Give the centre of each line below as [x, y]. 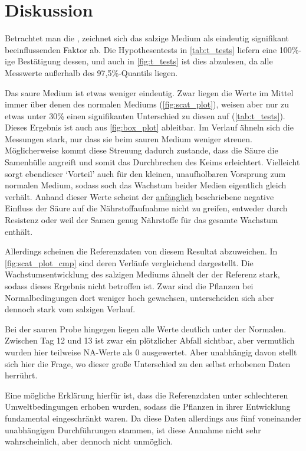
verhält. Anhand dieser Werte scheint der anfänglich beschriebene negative [139, 196]
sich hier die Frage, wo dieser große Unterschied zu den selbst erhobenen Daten [148, 363]
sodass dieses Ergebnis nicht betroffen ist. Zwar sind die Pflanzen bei [129, 286]
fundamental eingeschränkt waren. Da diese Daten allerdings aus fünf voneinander [153, 418]
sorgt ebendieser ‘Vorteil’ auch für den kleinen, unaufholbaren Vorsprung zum [145, 173]
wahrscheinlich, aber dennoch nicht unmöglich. [89, 441]
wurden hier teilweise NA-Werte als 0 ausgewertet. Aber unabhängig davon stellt [151, 352]
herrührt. [21, 375]
